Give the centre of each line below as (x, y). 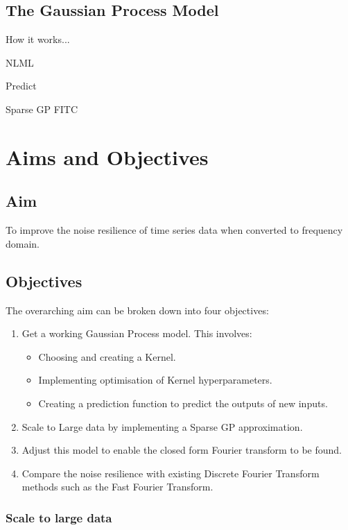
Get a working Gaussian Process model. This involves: (137, 333)
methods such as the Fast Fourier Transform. (118, 487)
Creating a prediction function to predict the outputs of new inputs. (183, 403)
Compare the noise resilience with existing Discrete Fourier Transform (171, 473)
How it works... (38, 39)
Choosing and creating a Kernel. (107, 356)
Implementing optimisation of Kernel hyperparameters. (155, 380)
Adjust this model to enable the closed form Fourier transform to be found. (182, 450)
